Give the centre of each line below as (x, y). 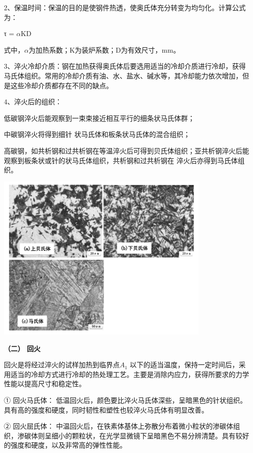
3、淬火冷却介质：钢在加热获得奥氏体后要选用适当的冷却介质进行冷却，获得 (125, 66)
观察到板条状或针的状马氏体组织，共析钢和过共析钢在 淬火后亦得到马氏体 (121, 160)
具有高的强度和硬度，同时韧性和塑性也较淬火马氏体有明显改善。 (106, 409)
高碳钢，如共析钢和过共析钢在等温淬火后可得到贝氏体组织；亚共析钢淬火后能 (126, 150)
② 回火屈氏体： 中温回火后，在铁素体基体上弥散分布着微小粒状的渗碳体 (119, 426)
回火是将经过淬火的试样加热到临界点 (62, 365)
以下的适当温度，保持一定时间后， (184, 365)
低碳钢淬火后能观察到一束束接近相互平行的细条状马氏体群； (99, 118)
